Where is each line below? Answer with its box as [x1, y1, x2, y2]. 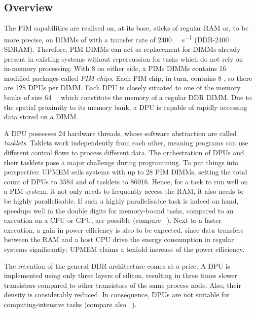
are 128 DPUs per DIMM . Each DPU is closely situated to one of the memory [4, 82, 241, 93]
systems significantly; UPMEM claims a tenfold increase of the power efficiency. [4, 243, 245, 254]
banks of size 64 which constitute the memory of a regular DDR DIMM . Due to [4, 92, 252, 103]
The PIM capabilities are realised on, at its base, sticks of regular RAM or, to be [4, 23, 249, 33]
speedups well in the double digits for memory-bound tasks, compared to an [4, 205, 234, 215]
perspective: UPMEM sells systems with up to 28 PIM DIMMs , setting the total [4, 167, 248, 177]
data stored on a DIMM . [4, 111, 78, 122]
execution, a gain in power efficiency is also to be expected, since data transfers [4, 224, 244, 235]
